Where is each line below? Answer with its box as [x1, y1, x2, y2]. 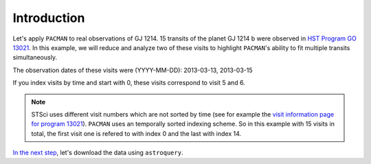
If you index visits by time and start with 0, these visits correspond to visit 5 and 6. [12, 79, 245, 87]
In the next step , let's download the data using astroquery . [12, 148, 183, 157]
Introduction [12, 10, 85, 25]
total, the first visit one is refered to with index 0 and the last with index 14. [31, 129, 242, 137]
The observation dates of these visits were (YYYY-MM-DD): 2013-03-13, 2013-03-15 [12, 66, 253, 74]
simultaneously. [12, 54, 58, 62]
